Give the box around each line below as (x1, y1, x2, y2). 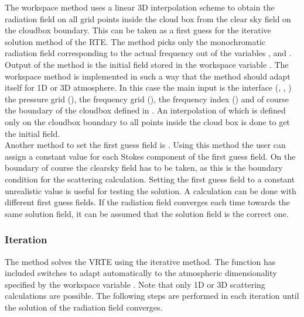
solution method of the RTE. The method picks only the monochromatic (5, 35, 266, 47)
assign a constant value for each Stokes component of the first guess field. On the (5, 150, 296, 162)
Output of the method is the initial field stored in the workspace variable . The (5, 58, 289, 70)
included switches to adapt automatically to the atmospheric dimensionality (5, 267, 277, 279)
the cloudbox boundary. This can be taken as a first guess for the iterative (5, 24, 271, 36)
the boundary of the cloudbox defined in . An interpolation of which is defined (5, 104, 286, 116)
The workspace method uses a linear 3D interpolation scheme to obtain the (5, 1, 275, 13)
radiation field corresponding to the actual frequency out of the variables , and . (5, 47, 292, 59)
